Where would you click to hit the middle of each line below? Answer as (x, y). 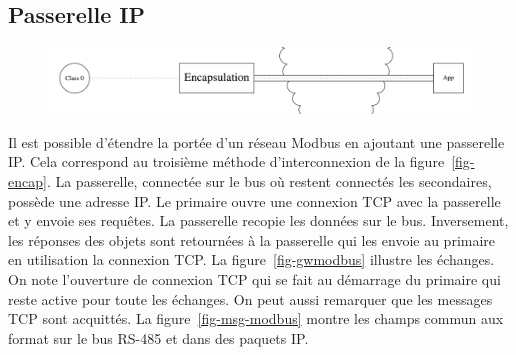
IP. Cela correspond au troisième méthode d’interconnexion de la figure (226, 161)
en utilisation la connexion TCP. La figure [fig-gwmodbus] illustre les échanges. (251, 259)
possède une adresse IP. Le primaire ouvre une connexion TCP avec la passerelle (254, 200)
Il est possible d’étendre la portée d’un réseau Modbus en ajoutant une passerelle (256, 141)
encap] (27, 181)
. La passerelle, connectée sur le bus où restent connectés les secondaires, (269, 181)
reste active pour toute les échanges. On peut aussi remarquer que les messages (250, 298)
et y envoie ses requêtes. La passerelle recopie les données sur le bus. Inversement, (258, 220)
